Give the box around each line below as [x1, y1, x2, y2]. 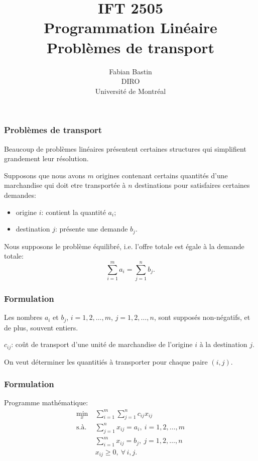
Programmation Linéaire [44, 17, 217, 38]
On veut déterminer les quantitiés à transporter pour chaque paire [4, 356, 208, 367]
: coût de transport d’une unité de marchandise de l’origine [11, 339, 193, 350]
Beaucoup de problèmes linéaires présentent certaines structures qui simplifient [4, 143, 246, 154]
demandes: [4, 189, 36, 200]
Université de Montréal [95, 85, 166, 96]
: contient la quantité [41, 206, 106, 217]
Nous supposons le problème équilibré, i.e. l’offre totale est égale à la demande [4, 241, 244, 251]
